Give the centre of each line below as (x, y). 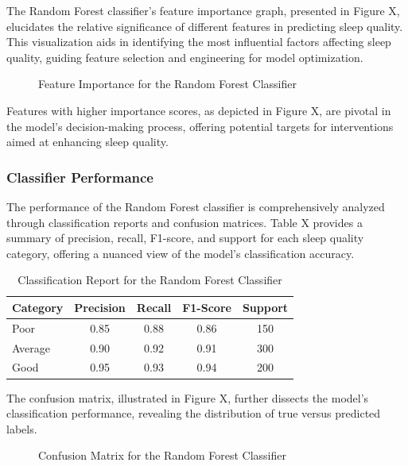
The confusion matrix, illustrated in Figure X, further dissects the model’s (188, 397)
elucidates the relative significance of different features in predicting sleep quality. (205, 26)
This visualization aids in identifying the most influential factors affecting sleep (199, 42)
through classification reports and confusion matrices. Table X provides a (185, 222)
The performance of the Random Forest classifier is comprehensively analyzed (196, 206)
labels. (22, 428)
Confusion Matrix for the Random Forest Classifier (162, 455)
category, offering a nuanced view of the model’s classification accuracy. (181, 253)
